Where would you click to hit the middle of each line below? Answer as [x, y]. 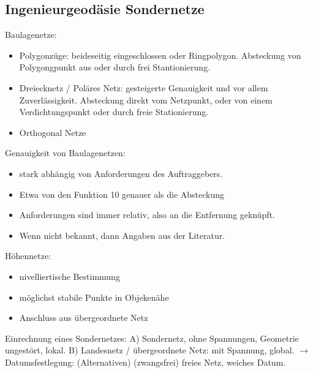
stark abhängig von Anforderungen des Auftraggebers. [121, 173]
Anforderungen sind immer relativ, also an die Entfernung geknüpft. [147, 215]
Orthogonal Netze [53, 132]
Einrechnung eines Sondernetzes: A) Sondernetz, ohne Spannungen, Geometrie [152, 338]
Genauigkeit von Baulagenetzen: [65, 153]
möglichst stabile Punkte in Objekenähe [94, 297]
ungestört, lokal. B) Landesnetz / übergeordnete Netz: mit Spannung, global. [150, 350]
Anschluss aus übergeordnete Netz [84, 318]
